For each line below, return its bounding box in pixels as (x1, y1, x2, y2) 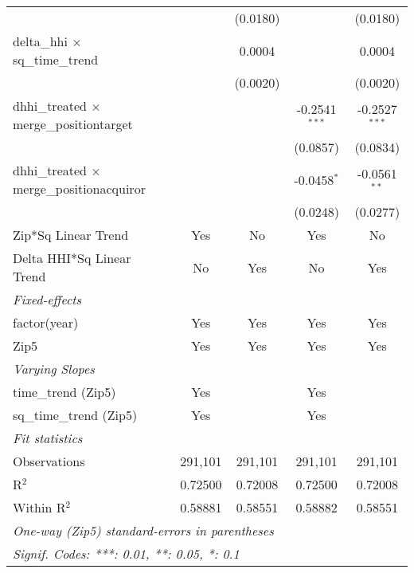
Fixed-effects (13, 290, 82, 308)
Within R (13, 498, 66, 516)
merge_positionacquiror (13, 179, 146, 198)
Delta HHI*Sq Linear (13, 249, 131, 267)
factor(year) (13, 313, 79, 332)
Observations (13, 452, 85, 470)
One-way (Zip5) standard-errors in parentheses (13, 521, 274, 540)
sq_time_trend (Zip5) (13, 406, 138, 424)
